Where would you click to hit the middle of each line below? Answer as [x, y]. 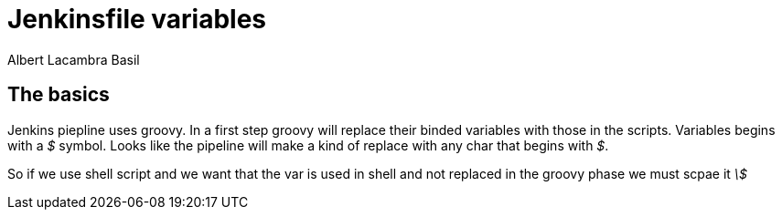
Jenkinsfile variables [137, 19]
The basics [59, 95]
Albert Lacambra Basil [74, 59]
